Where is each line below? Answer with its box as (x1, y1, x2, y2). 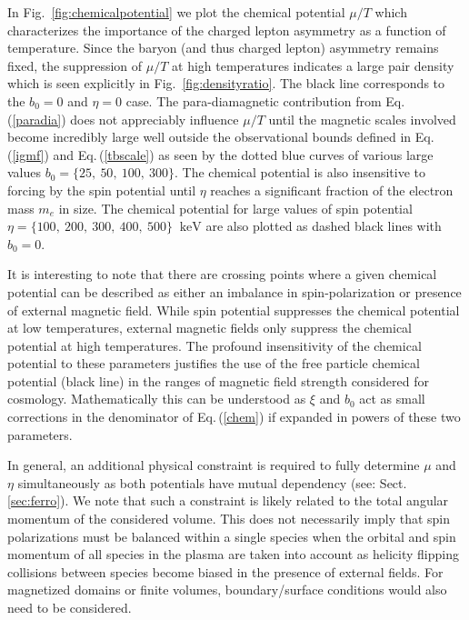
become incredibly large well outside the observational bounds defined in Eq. (7, 127, 434, 146)
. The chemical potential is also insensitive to (175, 163, 426, 182)
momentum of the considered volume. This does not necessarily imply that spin (7, 509, 451, 528)
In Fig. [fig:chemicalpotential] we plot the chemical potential (7, 3, 345, 21)
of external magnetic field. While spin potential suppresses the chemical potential (7, 300, 460, 319)
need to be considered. (7, 598, 132, 616)
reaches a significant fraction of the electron (210, 180, 454, 199)
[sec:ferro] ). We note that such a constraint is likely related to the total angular (7, 491, 449, 510)
